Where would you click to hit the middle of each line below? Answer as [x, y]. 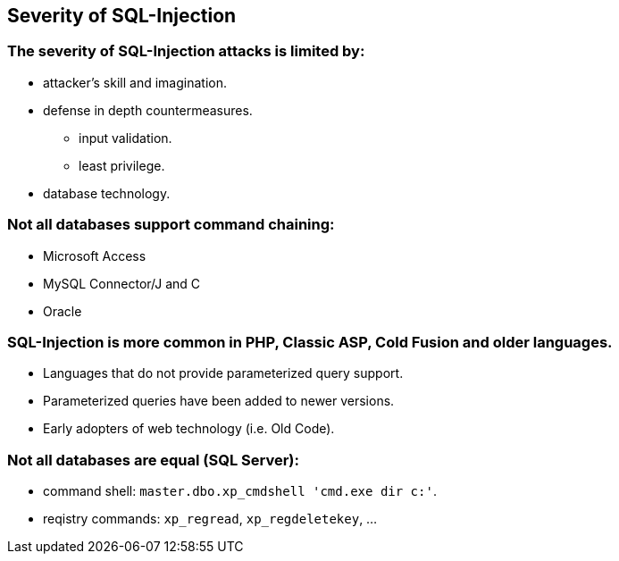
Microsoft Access [95, 255]
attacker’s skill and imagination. [135, 82]
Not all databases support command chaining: [171, 225]
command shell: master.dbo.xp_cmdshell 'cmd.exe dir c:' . [240, 491]
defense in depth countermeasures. [148, 110]
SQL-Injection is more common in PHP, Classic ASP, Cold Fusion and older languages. [310, 342]
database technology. [107, 193]
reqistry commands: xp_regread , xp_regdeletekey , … [210, 519]
